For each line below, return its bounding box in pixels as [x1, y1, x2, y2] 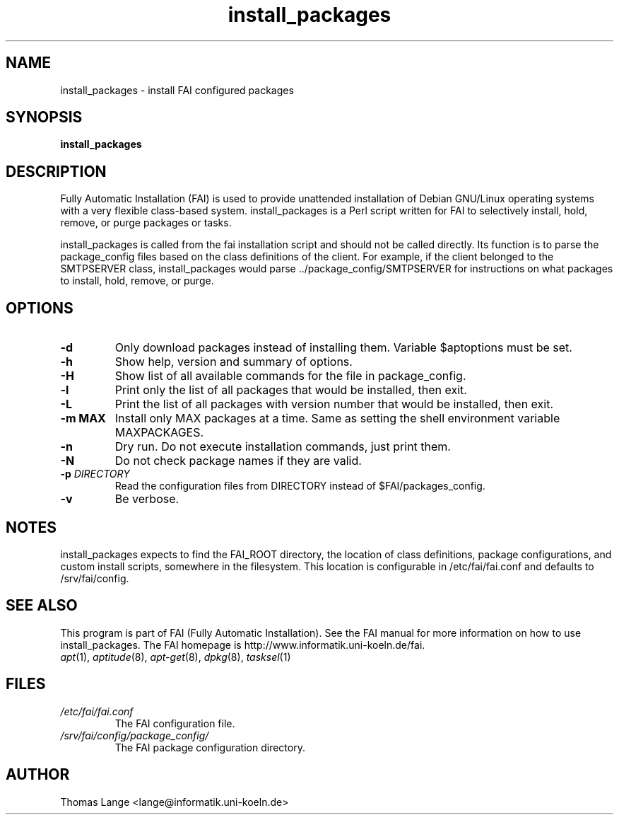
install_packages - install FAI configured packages [60, 83, 294, 96]
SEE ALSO [6, 596, 78, 615]
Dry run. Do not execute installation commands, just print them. [114, 439, 451, 454]
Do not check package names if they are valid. [114, 454, 362, 468]
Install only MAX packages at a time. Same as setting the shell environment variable [114, 411, 560, 426]
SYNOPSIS [6, 108, 83, 127]
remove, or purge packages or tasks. [60, 216, 232, 229]
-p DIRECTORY [60, 468, 130, 480]
